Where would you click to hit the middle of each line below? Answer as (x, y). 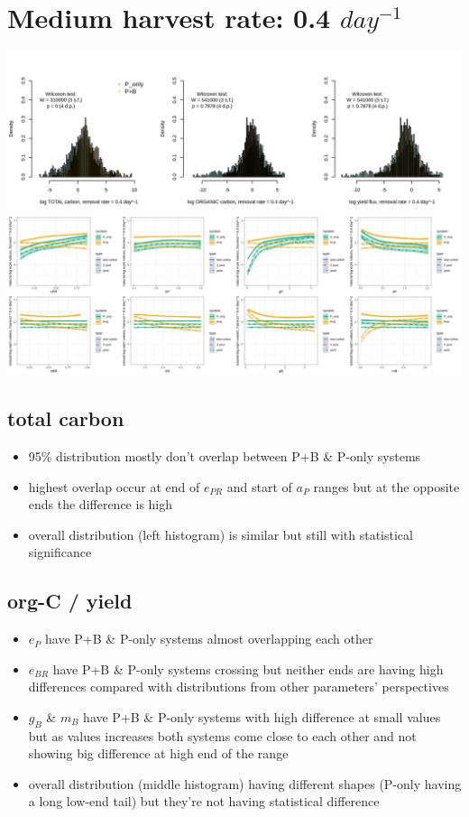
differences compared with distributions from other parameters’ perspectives (239, 687)
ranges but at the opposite (386, 486)
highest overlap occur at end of (114, 486)
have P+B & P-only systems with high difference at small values (262, 716)
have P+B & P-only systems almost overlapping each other (209, 639)
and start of (259, 486)
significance (60, 552)
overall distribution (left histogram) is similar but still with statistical (221, 534)
